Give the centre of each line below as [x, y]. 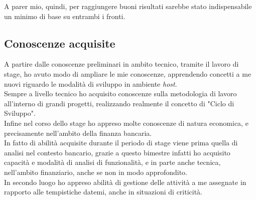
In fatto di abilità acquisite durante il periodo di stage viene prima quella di [121, 143]
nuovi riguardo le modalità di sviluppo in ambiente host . [91, 83]
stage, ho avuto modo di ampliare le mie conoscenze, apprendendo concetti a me [128, 73]
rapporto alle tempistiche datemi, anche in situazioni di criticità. [103, 192]
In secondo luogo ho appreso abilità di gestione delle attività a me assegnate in [125, 182]
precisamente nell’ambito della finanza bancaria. [78, 133]
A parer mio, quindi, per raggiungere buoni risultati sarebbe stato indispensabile [128, 6]
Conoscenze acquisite [60, 43]
